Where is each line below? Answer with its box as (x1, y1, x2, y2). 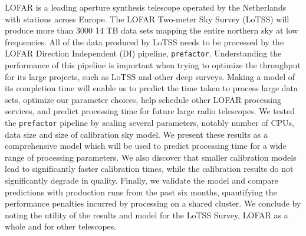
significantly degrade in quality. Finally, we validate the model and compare (5, 174, 278, 187)
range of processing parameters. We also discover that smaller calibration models (5, 151, 297, 163)
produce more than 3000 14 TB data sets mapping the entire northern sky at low (5, 24, 298, 36)
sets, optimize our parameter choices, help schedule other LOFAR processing (5, 93, 282, 105)
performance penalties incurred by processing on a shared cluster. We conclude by (5, 197, 301, 210)
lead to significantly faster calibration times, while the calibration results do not (5, 162, 294, 175)
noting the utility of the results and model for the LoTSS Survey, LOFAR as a (5, 208, 288, 221)
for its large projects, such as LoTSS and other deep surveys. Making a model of (5, 70, 295, 82)
